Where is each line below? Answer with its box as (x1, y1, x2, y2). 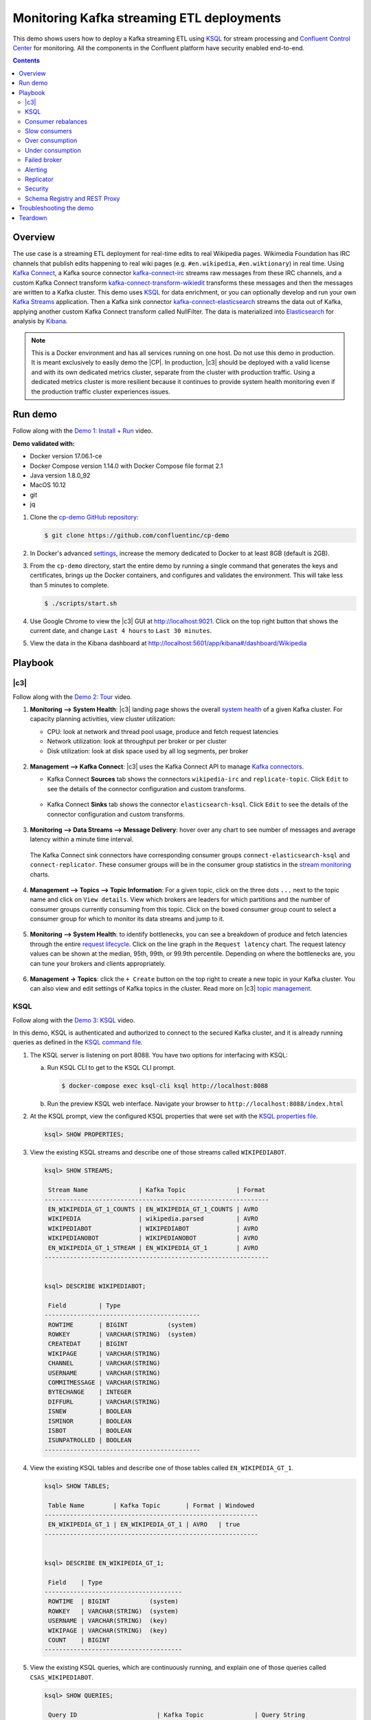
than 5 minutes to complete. (30, 581, 109, 589)
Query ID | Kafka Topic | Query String (48, 1710, 306, 1719)
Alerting (25, 165, 47, 173)
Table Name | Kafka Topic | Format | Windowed (48, 1501, 255, 1509)
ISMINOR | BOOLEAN (48, 1417, 132, 1425)
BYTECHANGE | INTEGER (48, 1388, 132, 1396)
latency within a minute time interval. (30, 835, 134, 843)
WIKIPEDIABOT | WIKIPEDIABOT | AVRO (48, 1225, 258, 1232)
